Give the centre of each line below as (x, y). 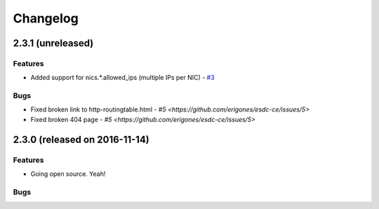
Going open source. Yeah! (68, 174)
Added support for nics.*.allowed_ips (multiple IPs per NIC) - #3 (122, 78)
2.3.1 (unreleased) (53, 43)
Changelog (46, 18)
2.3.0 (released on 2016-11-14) (81, 139)
